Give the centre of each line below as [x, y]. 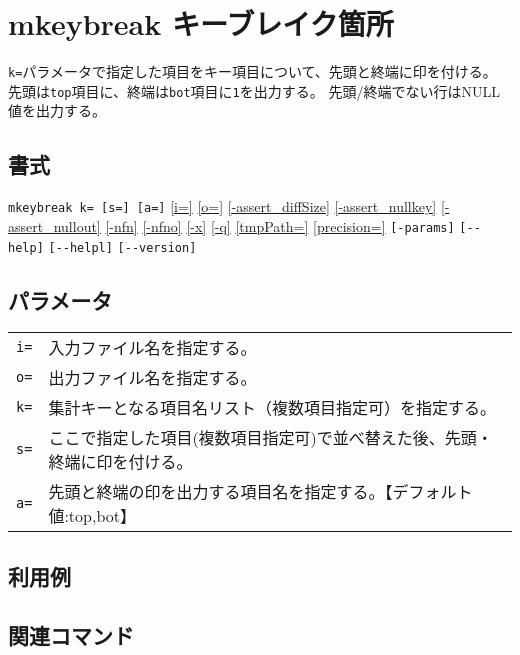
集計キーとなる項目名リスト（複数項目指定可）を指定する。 [272, 408]
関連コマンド [71, 634]
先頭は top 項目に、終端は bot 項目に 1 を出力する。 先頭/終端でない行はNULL [254, 90]
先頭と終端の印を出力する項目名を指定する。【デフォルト [260, 492]
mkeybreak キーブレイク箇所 [201, 23]
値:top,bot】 [92, 516]
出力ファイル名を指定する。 [152, 378]
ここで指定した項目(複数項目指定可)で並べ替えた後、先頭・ [270, 438]
